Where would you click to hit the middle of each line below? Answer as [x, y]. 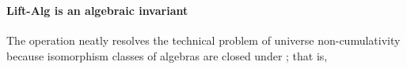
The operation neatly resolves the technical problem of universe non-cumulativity [203, 40]
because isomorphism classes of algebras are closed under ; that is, [167, 55]
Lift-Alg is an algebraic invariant [97, 11]
